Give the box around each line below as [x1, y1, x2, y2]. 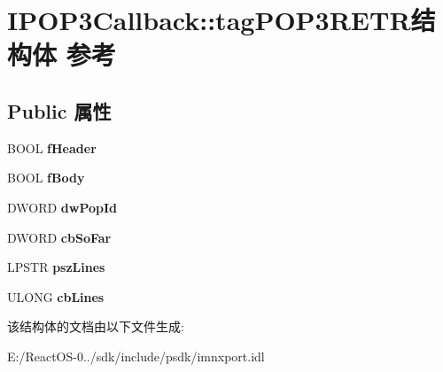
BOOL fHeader [7, 138, 97, 157]
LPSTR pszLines [7, 258, 105, 276]
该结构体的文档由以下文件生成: [7, 317, 184, 336]
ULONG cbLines [7, 287, 105, 306]
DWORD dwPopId [7, 198, 118, 216]
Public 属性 [7, 97, 112, 124]
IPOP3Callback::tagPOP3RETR [7, 2, 411, 38]
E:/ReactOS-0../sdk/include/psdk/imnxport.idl [7, 346, 265, 365]
